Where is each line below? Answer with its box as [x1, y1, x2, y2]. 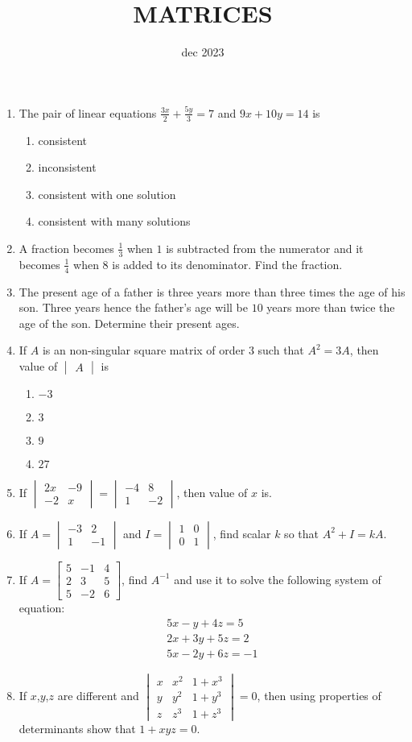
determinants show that [19, 720, 136, 737]
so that [284, 524, 319, 541]
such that [257, 342, 304, 359]
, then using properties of [257, 686, 381, 703]
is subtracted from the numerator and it [166, 239, 364, 256]
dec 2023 [181, 44, 225, 60]
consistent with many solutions [38, 213, 191, 230]
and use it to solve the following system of [174, 570, 381, 587]
